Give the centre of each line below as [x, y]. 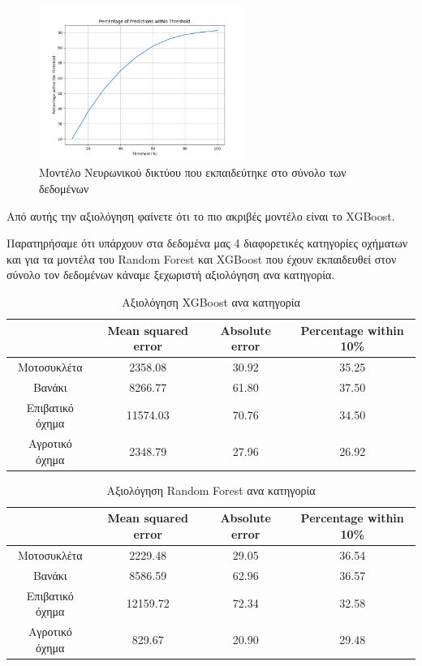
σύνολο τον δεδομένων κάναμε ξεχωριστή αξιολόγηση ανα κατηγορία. [171, 275]
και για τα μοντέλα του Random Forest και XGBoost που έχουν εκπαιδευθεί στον [202, 258]
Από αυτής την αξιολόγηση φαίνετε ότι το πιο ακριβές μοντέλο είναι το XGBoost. [201, 215]
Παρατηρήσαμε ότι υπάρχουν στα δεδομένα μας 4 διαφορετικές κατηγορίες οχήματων [207, 243]
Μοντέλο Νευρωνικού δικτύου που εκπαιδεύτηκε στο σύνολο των [193, 172]
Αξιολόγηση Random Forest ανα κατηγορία [211, 490]
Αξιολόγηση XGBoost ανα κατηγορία [211, 301]
